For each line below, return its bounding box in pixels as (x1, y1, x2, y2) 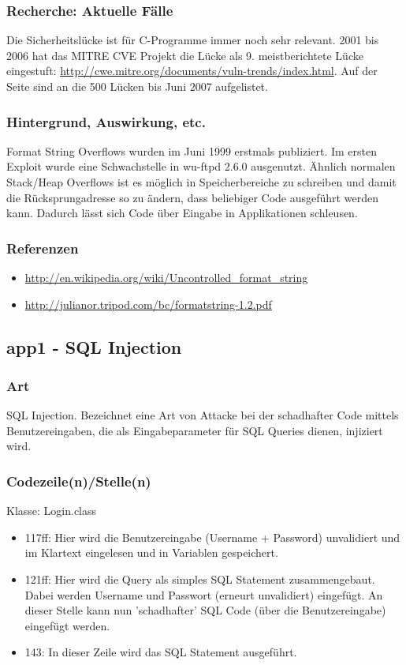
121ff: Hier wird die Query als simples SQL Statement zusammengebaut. (24, 570, 375, 587)
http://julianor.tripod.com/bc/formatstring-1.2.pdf (24, 295, 272, 312)
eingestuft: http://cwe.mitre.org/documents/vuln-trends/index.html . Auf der (6, 62, 378, 79)
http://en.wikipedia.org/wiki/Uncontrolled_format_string (24, 269, 308, 285)
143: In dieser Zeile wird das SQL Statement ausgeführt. (24, 644, 297, 660)
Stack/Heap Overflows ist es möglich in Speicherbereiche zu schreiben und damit (6, 174, 397, 190)
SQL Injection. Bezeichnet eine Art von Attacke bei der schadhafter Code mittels (6, 407, 399, 423)
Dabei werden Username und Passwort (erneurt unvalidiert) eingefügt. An (24, 586, 383, 603)
